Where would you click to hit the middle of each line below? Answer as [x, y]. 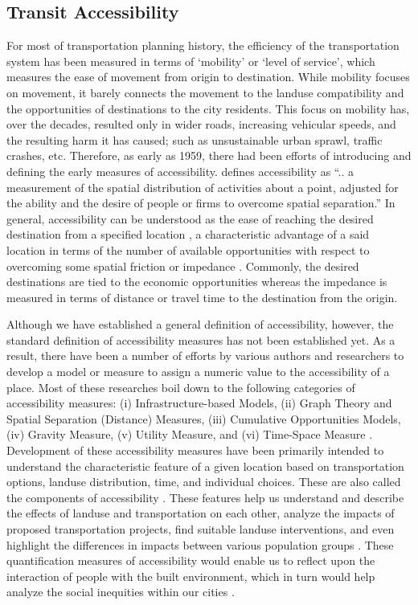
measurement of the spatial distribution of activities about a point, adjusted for [203, 187]
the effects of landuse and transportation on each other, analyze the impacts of [201, 513]
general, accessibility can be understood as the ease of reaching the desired [190, 218]
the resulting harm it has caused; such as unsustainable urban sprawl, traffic [195, 139]
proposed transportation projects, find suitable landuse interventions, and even [201, 529]
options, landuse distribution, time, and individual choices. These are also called [204, 482]
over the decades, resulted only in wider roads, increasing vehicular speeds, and [201, 124]
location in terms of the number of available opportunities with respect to [188, 249]
